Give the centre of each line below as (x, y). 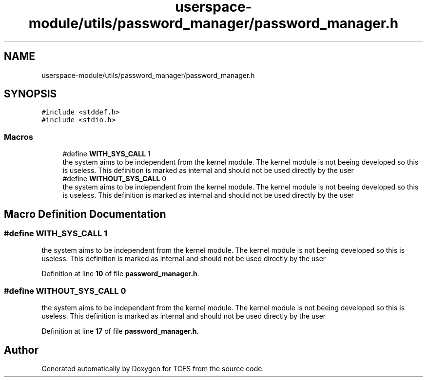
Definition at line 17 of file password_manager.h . (120, 331)
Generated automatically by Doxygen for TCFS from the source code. (153, 369)
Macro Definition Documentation (85, 214)
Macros (19, 137)
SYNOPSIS (30, 94)
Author (21, 350)
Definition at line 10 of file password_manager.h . (120, 274)
